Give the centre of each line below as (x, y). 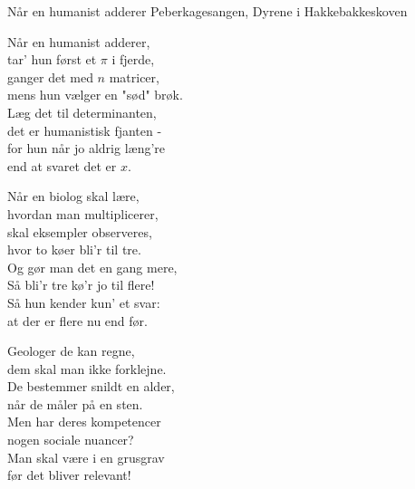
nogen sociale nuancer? (71, 440)
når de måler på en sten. (75, 403)
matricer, (134, 77)
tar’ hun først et (52, 59)
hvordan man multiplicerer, (83, 213)
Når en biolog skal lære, (73, 196)
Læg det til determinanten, (82, 112)
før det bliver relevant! (69, 475)
